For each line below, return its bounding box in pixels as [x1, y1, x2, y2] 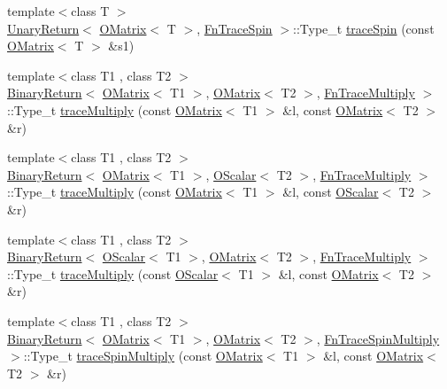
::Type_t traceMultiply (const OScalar [7, 264, 219, 283]
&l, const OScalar [282, 183, 379, 201]
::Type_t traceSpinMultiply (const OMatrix [23, 346, 263, 365]
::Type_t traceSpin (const [292, 19, 435, 37]
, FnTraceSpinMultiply [316, 329, 440, 347]
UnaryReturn [7, 19, 80, 37]
